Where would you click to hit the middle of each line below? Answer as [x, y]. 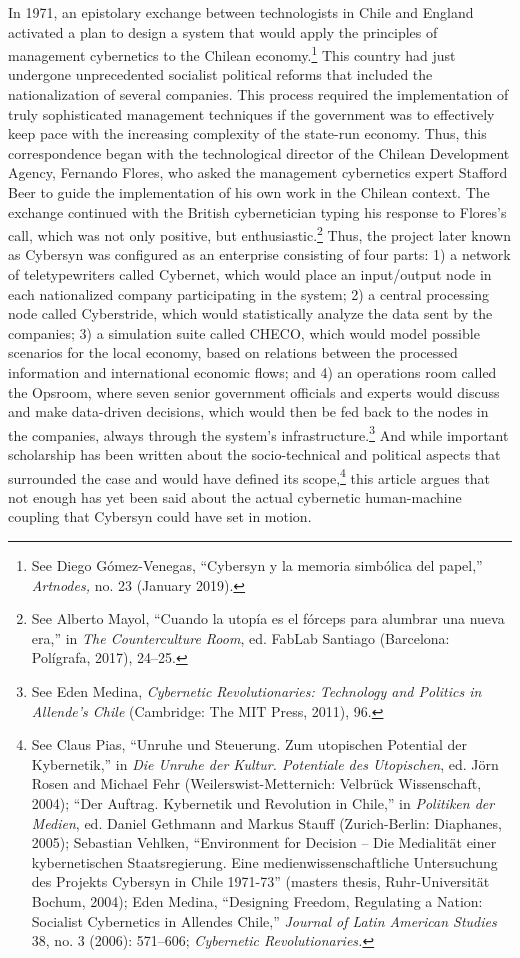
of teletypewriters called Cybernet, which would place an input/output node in [250, 274]
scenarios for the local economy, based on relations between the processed [233, 352]
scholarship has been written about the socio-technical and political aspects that [254, 454]
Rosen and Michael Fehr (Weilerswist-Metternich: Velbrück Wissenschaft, [256, 783]
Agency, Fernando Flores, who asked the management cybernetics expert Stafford [258, 172]
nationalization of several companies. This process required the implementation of [258, 94]
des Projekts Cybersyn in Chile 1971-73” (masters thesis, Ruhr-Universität [260, 881]
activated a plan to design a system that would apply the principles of [223, 31]
